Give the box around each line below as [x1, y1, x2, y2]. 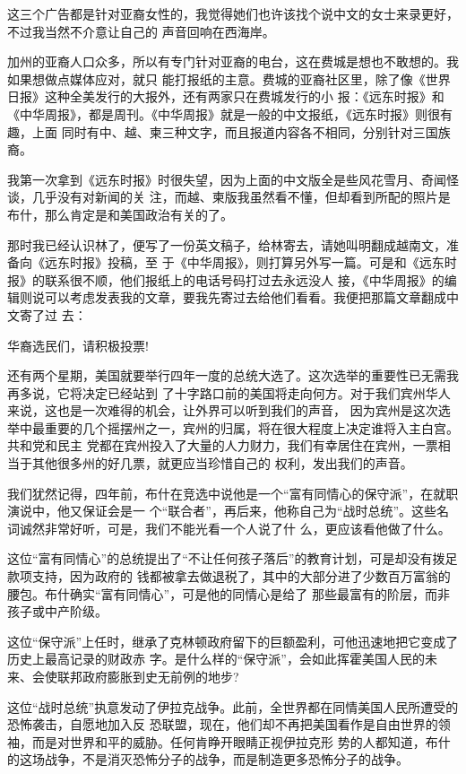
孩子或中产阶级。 [7, 602, 108, 621]
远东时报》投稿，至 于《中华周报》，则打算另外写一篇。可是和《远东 [44, 253, 444, 272]
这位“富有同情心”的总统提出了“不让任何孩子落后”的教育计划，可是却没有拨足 [7, 549, 458, 568]
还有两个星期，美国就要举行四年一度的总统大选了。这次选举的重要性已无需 [7, 366, 446, 385]
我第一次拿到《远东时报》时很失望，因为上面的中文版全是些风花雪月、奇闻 [7, 170, 446, 188]
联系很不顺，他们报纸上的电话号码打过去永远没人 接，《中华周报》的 [44, 270, 444, 289]
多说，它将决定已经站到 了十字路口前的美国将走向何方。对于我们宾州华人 [19, 383, 451, 402]
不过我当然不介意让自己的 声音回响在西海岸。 [7, 22, 275, 40]
